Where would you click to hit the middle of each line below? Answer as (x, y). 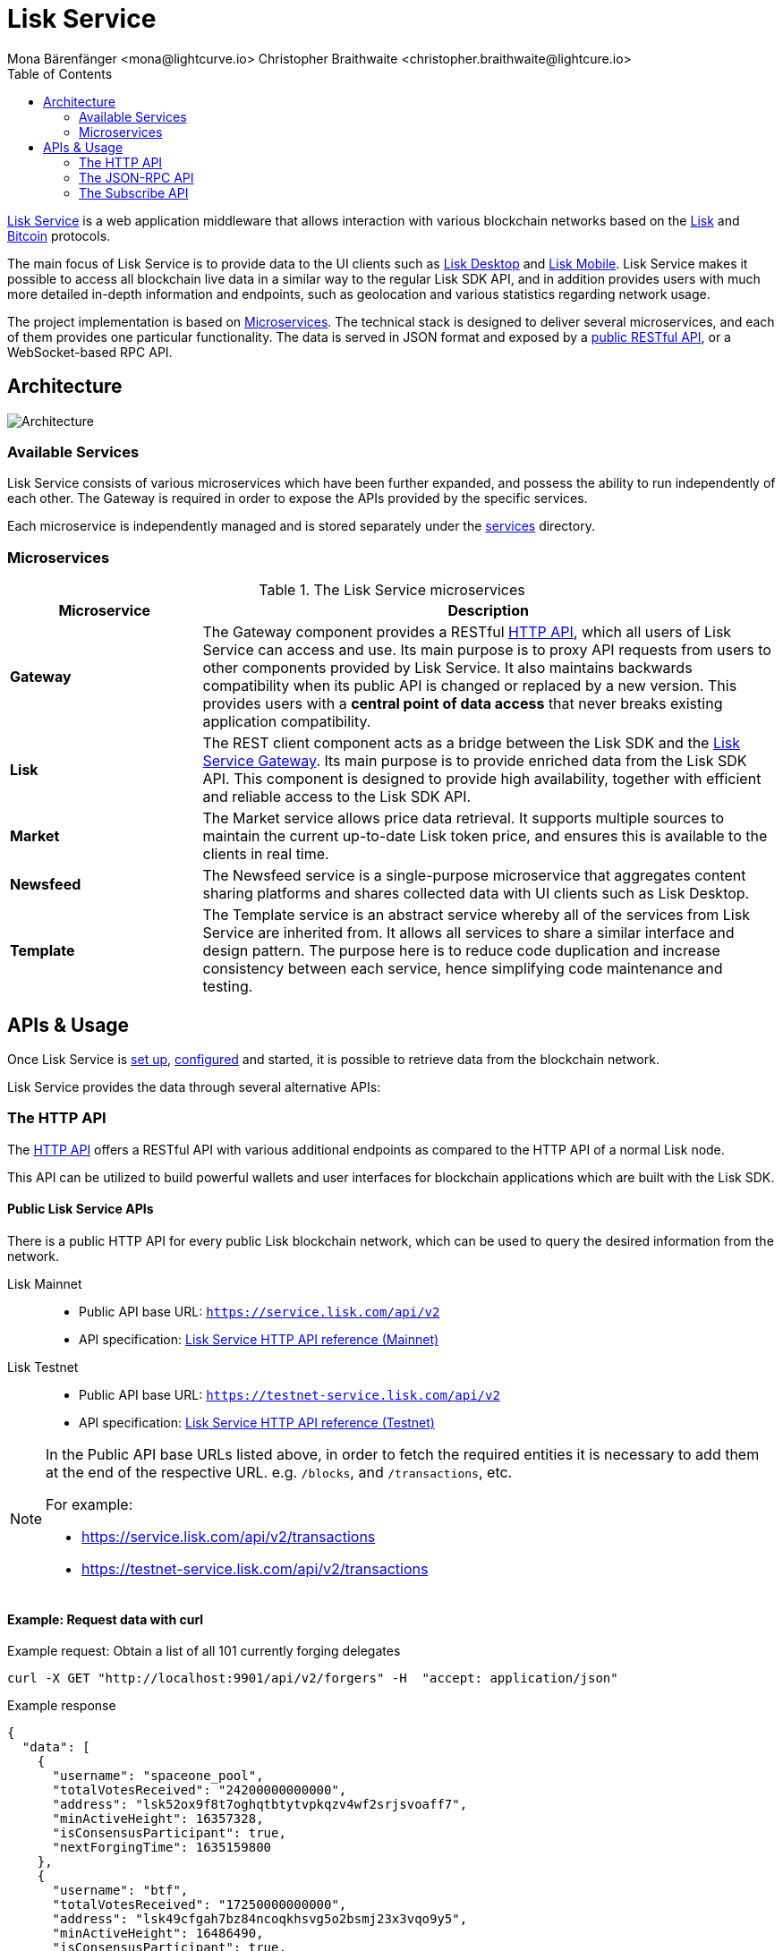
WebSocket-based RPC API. (90, 352)
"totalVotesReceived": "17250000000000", (200, 1905)
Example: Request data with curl (106, 1619)
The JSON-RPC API (136, 177)
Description (488, 611)
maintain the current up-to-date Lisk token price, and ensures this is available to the (485, 836)
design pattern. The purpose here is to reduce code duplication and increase (461, 951)
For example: (89, 1504)
